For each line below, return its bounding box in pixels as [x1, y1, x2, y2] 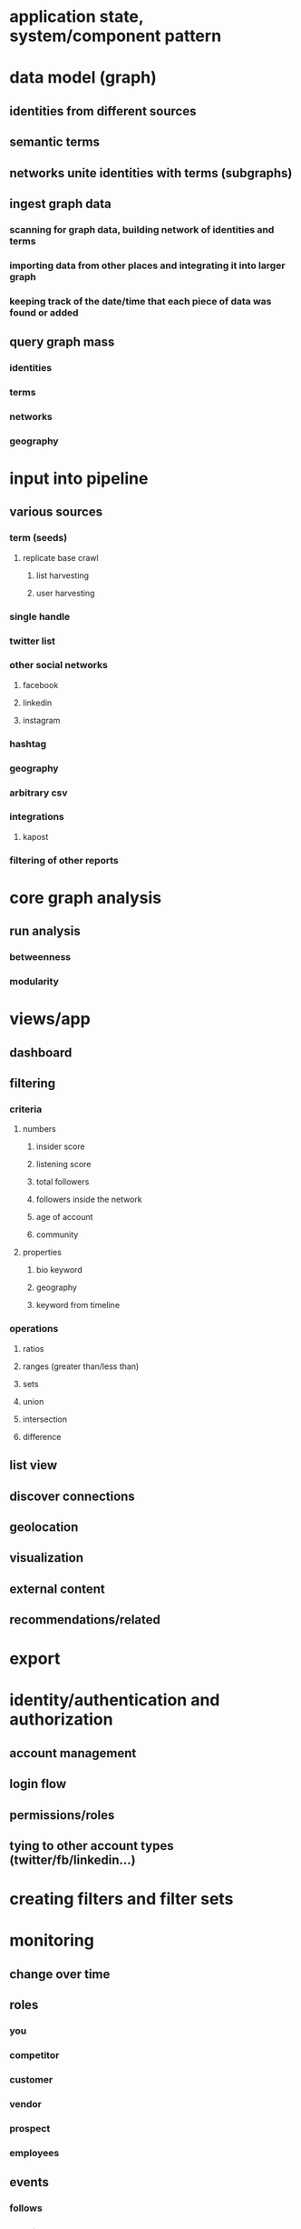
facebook [22, 679, 59, 690]
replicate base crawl [22, 552, 99, 563]
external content [9, 1581, 106, 1596]
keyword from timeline [35, 1300, 121, 1311]
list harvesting [35, 570, 89, 581]
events [9, 2174, 50, 2190]
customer [9, 2073, 53, 2085]
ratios [22, 1343, 44, 1354]
